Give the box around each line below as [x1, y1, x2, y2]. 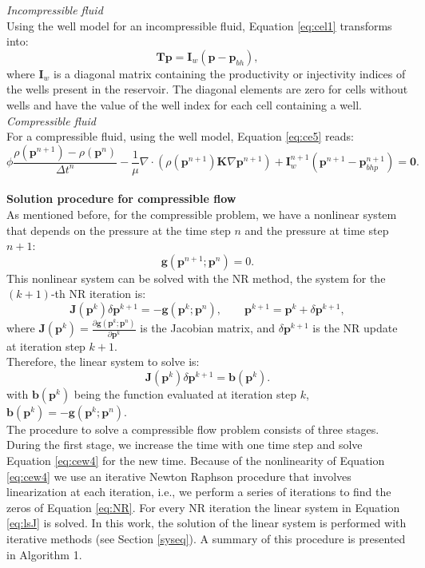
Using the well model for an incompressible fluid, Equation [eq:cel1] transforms [6, 17, 392, 34]
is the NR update [312, 320, 398, 336]
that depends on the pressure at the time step [6, 221, 231, 238]
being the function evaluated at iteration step [73, 385, 297, 402]
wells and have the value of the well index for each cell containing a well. [6, 96, 362, 113]
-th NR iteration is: [50, 285, 146, 302]
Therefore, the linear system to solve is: [6, 353, 200, 370]
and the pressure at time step [244, 221, 389, 238]
